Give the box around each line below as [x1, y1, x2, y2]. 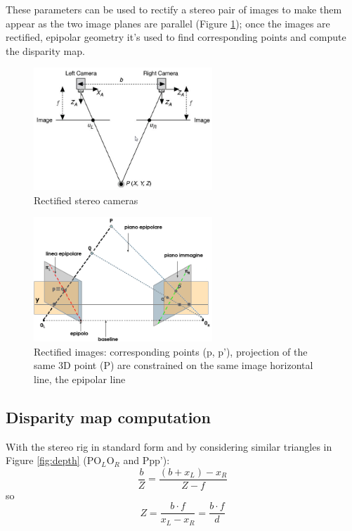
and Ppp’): [123, 453, 170, 468]
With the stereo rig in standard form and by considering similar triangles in [6, 439, 332, 454]
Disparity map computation [6, 406, 211, 427]
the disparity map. [6, 43, 85, 58]
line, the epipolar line [34, 371, 126, 386]
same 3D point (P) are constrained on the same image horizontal [34, 358, 313, 373]
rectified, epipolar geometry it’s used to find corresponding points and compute [6, 30, 346, 44]
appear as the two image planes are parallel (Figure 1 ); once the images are [6, 15, 330, 30]
